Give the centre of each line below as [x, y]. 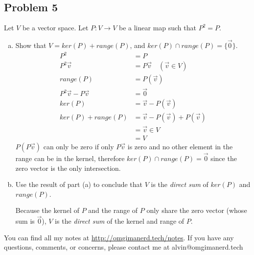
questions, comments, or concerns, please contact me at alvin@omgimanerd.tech [124, 247]
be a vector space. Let [55, 28]
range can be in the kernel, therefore [70, 158]
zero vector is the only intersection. [68, 168]
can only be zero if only [79, 146]
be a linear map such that [157, 28]
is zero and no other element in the [180, 146]
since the [224, 158]
